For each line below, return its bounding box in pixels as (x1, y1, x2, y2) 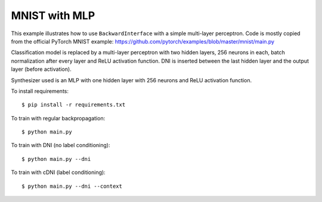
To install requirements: (11, 87, 69, 95)
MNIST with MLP (11, 9, 95, 22)
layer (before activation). (11, 66, 72, 73)
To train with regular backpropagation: (11, 114, 106, 122)
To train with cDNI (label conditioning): (11, 169, 106, 176)
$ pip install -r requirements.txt (21, 101, 126, 108)
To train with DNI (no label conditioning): (11, 142, 110, 149)
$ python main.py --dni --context (21, 182, 122, 189)
